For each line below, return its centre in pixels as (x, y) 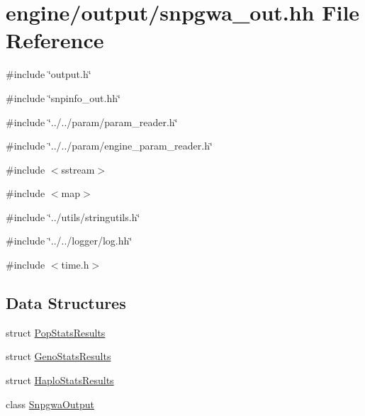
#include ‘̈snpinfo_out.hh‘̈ (63, 97)
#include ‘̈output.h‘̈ (49, 74)
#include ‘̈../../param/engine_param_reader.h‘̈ (109, 146)
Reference (55, 40)
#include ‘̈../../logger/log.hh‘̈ (69, 241)
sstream (78, 169)
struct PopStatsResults (56, 332)
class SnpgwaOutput (50, 404)
